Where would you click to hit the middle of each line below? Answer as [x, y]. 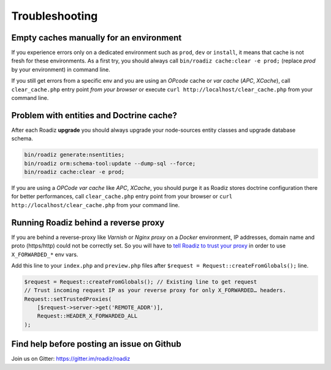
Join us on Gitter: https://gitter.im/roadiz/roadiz [71, 359]
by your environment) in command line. [61, 69]
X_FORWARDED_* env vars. [45, 254]
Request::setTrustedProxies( [68, 299]
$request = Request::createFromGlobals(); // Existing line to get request [141, 281]
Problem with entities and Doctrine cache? [94, 115]
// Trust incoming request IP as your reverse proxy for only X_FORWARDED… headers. [155, 290]
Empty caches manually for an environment [97, 38]
